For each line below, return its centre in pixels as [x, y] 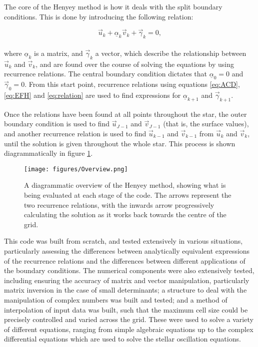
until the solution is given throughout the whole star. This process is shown [120, 143]
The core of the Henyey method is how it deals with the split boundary [113, 6]
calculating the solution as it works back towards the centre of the [125, 214]
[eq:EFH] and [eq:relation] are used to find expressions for [92, 95]
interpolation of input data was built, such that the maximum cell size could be [126, 309]
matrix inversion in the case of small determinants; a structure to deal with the [125, 290]
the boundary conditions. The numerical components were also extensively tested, [129, 270]
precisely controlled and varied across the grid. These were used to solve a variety [129, 319]
